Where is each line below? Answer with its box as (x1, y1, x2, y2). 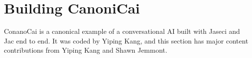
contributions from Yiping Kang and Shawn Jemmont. (4, 45, 167, 55)
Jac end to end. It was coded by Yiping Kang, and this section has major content (4, 35, 249, 45)
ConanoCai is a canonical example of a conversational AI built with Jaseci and (4, 26, 240, 36)
